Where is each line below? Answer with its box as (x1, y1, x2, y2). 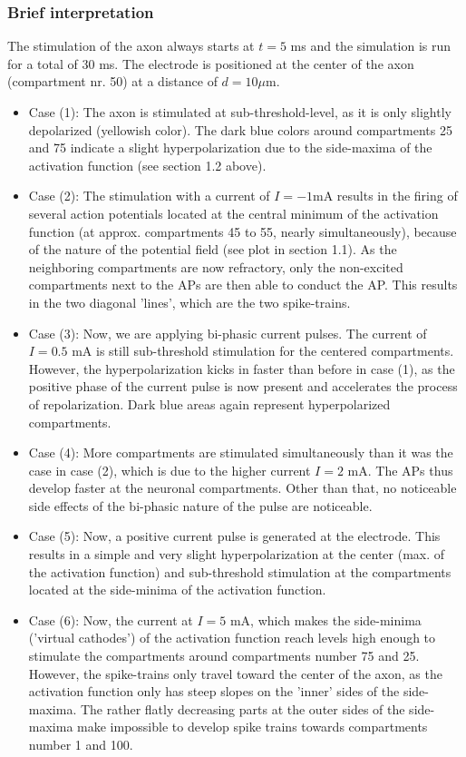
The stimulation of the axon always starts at (7, 36, 255, 55)
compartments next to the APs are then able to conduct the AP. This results (28, 275, 458, 294)
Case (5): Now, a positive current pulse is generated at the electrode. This (28, 526, 441, 546)
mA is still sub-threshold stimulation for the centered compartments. (72, 341, 454, 360)
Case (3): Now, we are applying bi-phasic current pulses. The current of (28, 323, 427, 342)
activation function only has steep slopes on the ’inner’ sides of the (28, 682, 400, 701)
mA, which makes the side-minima (229, 610, 422, 629)
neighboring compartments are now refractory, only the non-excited (28, 257, 403, 276)
